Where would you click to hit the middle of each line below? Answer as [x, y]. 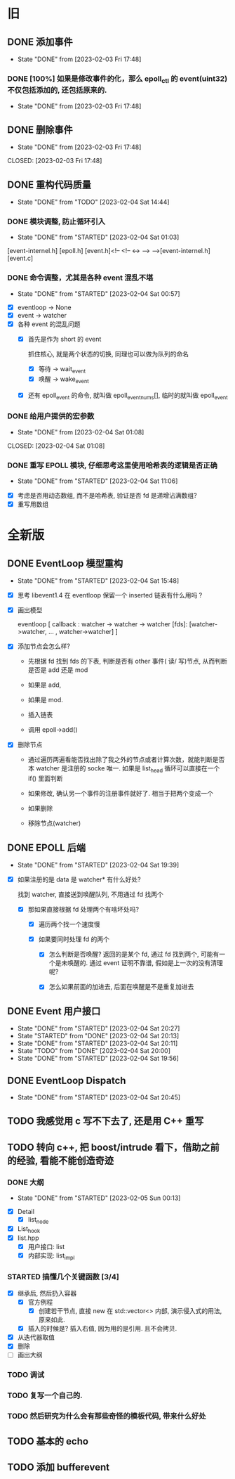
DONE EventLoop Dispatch [67, 1080]
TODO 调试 [26, 1375]
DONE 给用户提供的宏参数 [51, 416]
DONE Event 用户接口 [54, 1011]
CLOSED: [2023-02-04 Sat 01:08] [56, 446]
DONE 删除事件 [40, 130]
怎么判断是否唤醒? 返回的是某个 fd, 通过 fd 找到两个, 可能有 [134, 954]
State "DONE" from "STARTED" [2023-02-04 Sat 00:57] [99, 293]
